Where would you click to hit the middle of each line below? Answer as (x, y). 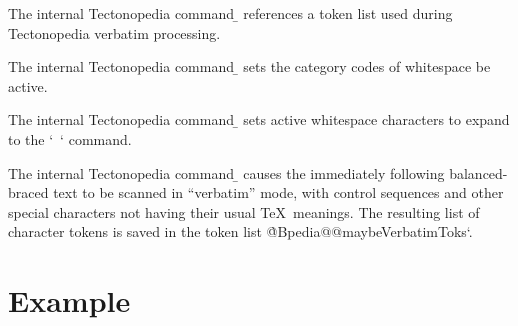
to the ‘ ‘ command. (70, 138)
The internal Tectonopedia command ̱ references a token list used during (230, 13)
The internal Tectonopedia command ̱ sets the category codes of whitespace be (249, 66)
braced (28, 192)
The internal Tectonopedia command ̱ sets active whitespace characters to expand (259, 119)
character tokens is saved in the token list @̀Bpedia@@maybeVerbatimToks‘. (240, 231)
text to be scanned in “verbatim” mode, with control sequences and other (278, 192)
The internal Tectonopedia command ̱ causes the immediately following (226, 172)
